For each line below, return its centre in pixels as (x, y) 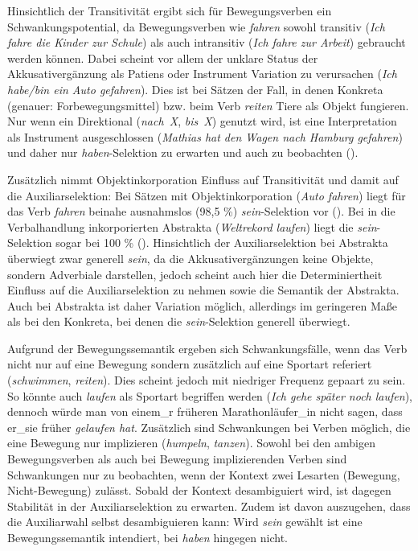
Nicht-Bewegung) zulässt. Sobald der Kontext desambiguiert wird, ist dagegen (199, 490)
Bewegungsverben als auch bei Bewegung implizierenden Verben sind (177, 459)
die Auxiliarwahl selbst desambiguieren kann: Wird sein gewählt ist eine (185, 522)
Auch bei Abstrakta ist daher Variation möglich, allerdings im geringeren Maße (203, 305)
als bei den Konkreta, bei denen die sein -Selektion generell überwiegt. (179, 321)
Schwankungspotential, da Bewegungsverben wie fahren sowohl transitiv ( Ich (196, 26)
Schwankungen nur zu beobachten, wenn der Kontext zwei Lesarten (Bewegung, (204, 474)
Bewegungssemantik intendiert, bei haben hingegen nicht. (148, 537)
